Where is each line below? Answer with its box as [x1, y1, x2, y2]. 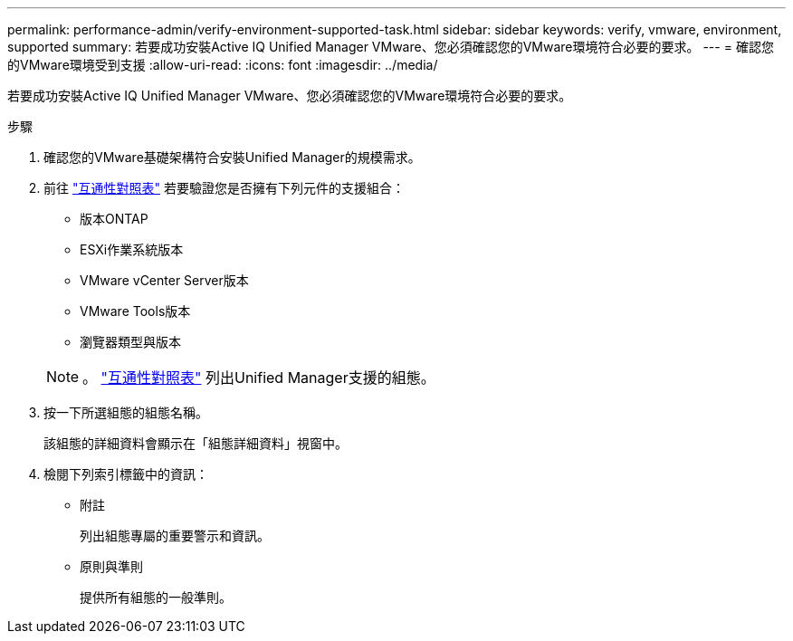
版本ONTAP [80, 211, 148, 226]
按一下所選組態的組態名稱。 [43, 405, 208, 420]
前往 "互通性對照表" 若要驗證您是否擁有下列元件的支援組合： [43, 180, 405, 196]
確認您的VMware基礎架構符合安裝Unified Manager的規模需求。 [43, 149, 421, 165]
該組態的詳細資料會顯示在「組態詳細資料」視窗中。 [43, 435, 348, 451]
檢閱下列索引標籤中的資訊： [43, 466, 208, 482]
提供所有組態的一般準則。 [80, 589, 232, 605]
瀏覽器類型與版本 [80, 334, 181, 349]
